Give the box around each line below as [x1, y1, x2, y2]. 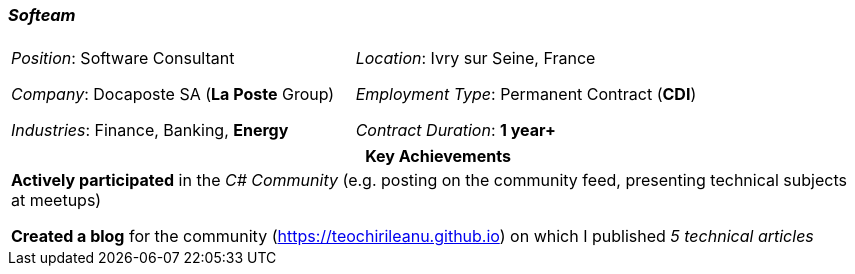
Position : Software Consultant [11, 48, 235, 69]
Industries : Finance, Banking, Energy [11, 120, 289, 141]
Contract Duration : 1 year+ [355, 120, 556, 141]
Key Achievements [365, 146, 511, 167]
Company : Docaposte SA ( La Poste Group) [11, 84, 335, 105]
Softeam [8, 5, 76, 25]
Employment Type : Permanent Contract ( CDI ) [355, 84, 697, 105]
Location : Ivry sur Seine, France [355, 48, 596, 69]
